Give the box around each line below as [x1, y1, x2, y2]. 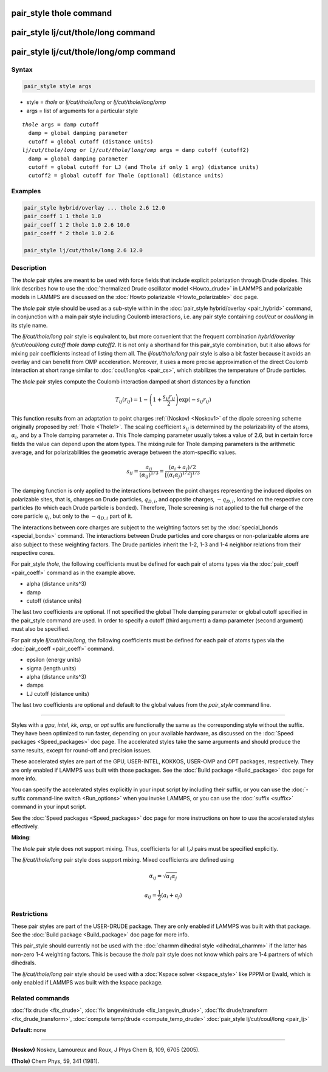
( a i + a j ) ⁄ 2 [168, 464, 197, 472]
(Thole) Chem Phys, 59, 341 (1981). [11, 1057, 100, 1065]
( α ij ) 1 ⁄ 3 [139, 470, 159, 479]
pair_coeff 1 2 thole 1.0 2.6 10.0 [24, 221, 130, 228]
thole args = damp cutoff [22, 121, 100, 128]
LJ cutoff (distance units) [26, 690, 89, 697]
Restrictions [11, 910, 49, 918]
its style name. [11, 321, 48, 329]
